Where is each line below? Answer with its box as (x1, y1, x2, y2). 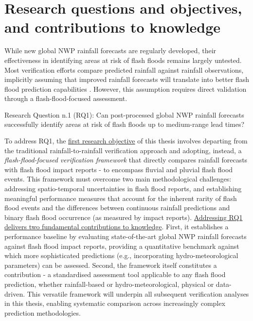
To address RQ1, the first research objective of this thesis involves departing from (4, 136, 248, 146)
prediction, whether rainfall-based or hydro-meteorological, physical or (4, 279, 214, 289)
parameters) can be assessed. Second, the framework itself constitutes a (4, 260, 217, 270)
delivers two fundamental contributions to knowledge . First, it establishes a (4, 221, 229, 232)
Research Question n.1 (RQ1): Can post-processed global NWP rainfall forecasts (4, 109, 244, 120)
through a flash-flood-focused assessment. (4, 93, 127, 103)
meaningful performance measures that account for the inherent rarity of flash (4, 193, 237, 203)
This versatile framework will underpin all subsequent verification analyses (27, 288, 249, 299)
